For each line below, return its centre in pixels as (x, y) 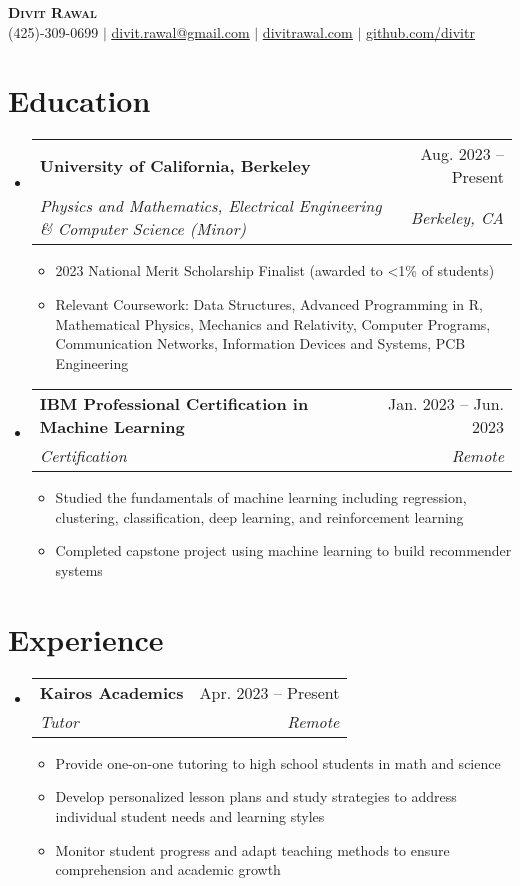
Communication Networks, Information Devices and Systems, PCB (260, 343)
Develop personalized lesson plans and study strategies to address (256, 796)
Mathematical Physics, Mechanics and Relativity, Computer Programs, (273, 323)
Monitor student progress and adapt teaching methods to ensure (252, 849)
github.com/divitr (420, 31)
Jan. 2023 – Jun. (445, 404)
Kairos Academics (111, 692)
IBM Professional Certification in (174, 404)
